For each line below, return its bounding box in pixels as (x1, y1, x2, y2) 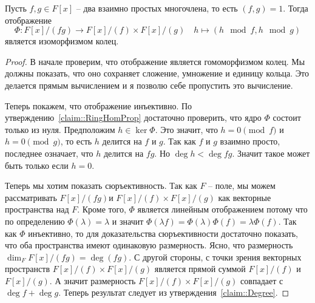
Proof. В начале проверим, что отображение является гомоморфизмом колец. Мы (5, 55, 305, 67)
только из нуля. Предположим (5, 123, 115, 135)
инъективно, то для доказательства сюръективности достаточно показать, (28, 226, 299, 239)
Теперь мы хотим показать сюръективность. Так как (5, 179, 197, 192)
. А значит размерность (49, 274, 136, 287)
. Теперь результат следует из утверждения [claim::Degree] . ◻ (58, 286, 290, 299)
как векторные (218, 191, 271, 203)
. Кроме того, (77, 203, 126, 216)
